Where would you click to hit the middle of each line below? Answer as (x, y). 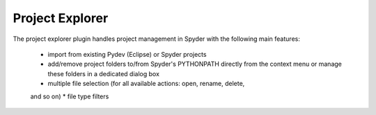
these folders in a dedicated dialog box (104, 73)
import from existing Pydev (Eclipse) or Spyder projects (127, 54)
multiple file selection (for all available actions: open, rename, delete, (146, 84)
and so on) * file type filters (70, 96)
